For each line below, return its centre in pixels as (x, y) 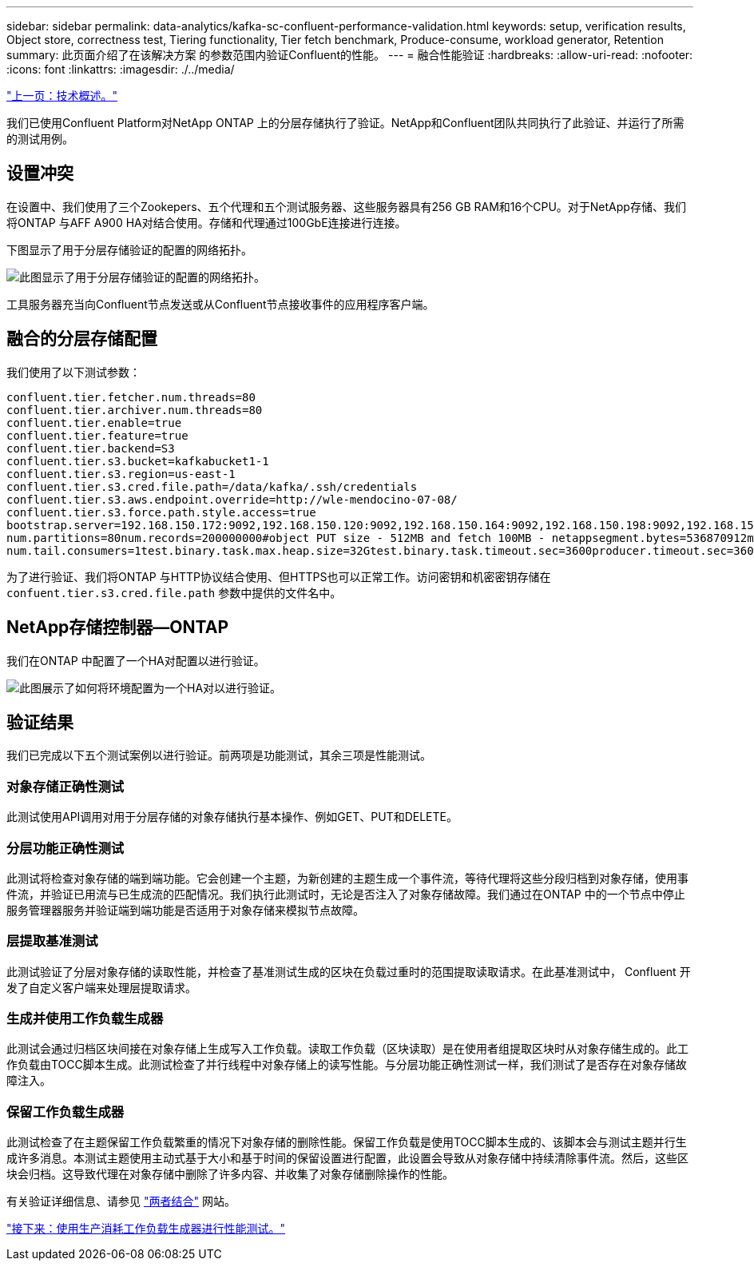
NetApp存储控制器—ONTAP (117, 628)
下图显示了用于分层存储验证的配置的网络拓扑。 (129, 249)
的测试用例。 (40, 139)
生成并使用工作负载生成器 (85, 1018)
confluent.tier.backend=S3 (91, 448)
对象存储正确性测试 (65, 786)
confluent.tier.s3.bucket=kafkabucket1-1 (138, 461)
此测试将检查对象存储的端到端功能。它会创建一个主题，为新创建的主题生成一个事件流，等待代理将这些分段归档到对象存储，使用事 (347, 878)
